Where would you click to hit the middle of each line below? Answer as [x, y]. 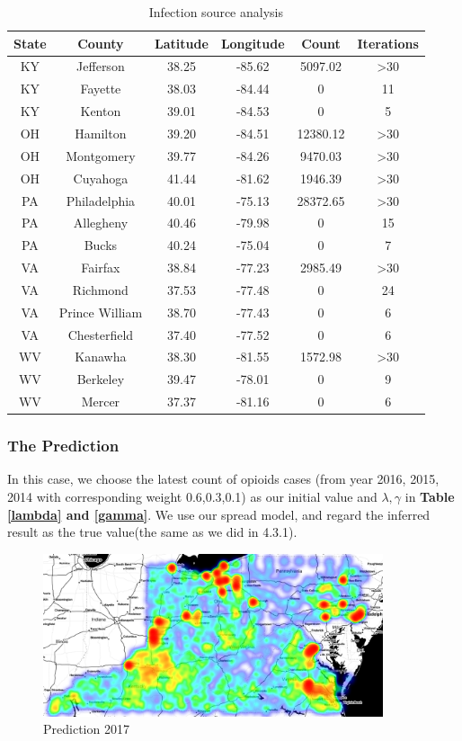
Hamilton [101, 133]
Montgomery [101, 155]
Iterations [388, 43]
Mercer [101, 402]
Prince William [101, 312]
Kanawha [101, 357]
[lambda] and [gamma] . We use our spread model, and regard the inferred [219, 514]
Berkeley [101, 379]
